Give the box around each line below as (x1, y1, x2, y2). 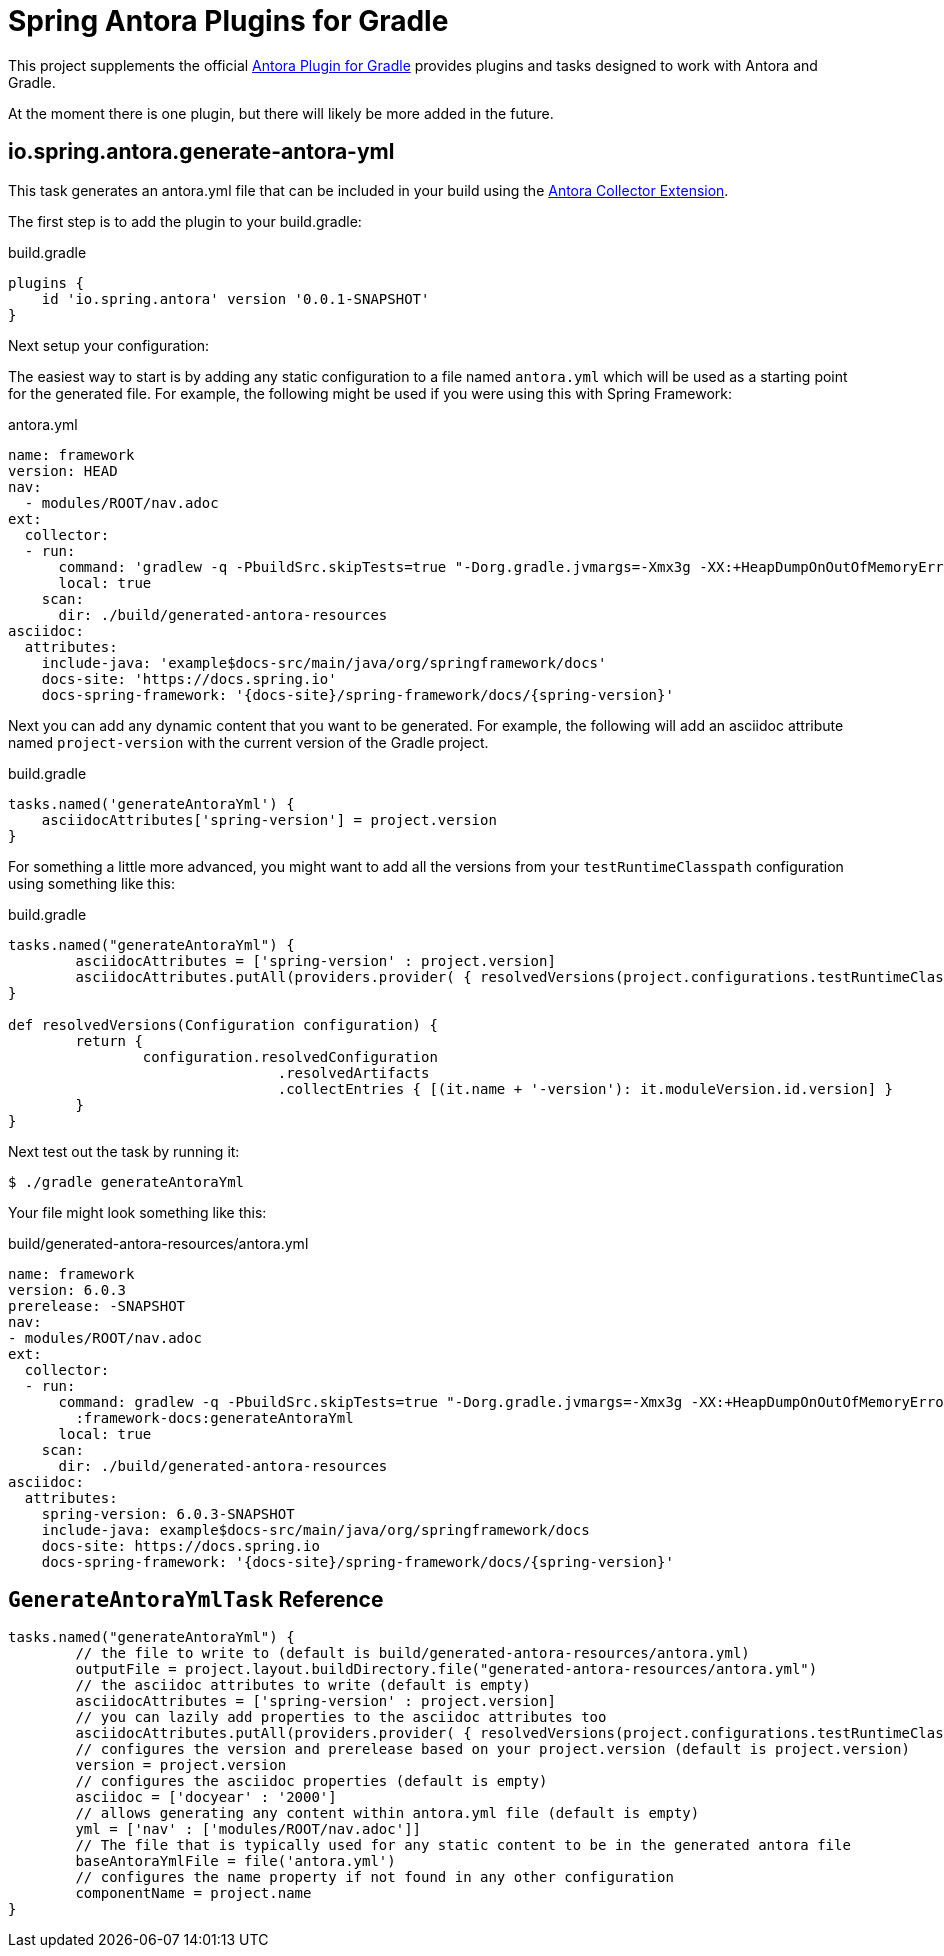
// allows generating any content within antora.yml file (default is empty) (75, 1805, 700, 1822)
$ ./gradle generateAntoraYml (8, 1173, 245, 1190)
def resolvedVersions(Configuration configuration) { (8, 1016, 438, 1033)
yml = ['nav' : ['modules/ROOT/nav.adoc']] (75, 1821, 422, 1838)
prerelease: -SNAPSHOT (8, 1297, 186, 1314)
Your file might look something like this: (8, 1203, 267, 1221)
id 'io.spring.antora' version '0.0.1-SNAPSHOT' (41, 290, 430, 307)
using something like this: (8, 874, 176, 892)
